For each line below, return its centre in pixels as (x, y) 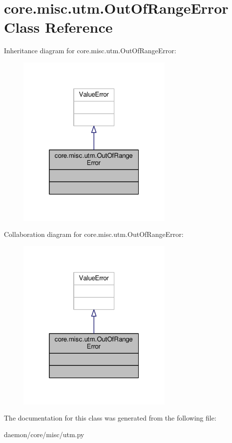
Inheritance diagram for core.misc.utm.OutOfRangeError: (90, 51)
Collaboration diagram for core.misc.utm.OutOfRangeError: (94, 234)
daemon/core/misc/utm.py (44, 434)
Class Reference (58, 27)
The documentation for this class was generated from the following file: (110, 418)
